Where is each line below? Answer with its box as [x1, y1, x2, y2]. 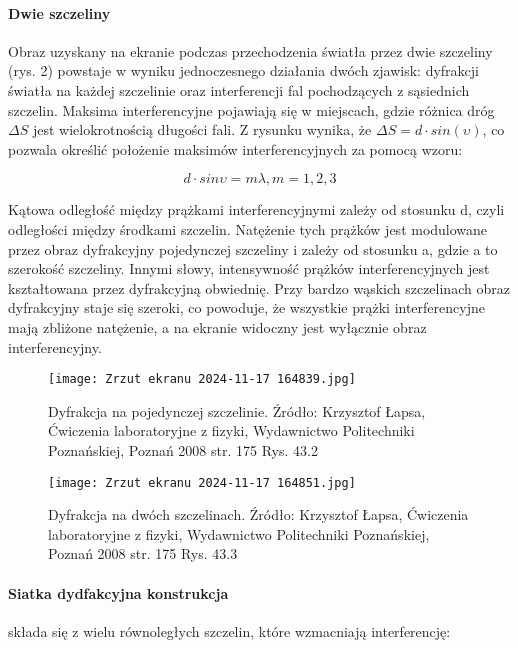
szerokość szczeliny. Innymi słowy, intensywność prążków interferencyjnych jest [8, 258, 490, 279]
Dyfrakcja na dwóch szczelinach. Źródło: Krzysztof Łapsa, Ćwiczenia [48, 504, 469, 525]
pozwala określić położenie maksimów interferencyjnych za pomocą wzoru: [8, 138, 463, 159]
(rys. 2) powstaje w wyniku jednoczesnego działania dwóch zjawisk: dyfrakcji [8, 60, 479, 81]
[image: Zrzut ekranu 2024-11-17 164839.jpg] [48, 372, 356, 387]
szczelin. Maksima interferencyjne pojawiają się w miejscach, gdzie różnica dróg [8, 99, 495, 120]
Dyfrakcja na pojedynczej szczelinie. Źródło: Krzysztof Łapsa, [48, 400, 426, 421]
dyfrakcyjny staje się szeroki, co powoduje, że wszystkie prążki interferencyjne [8, 297, 485, 318]
